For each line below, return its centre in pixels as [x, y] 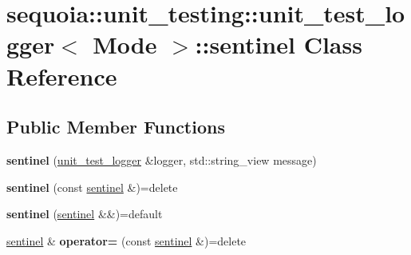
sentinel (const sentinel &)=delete [92, 187]
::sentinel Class [279, 44]
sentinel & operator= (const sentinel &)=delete [126, 240]
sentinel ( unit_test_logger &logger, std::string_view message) [162, 159]
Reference [62, 76]
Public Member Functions [116, 127]
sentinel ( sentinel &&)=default [85, 214]
